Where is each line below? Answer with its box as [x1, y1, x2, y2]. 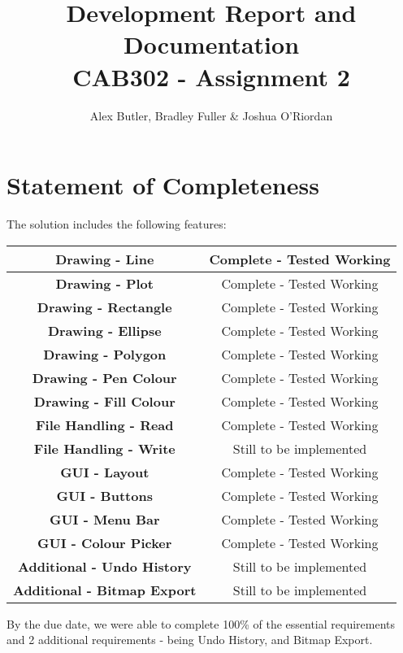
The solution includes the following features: [6, 215, 227, 233]
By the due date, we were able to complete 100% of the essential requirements [6, 615, 396, 632]
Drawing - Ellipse [47, 320, 162, 340]
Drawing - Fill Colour [33, 391, 175, 411]
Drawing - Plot [55, 273, 154, 293]
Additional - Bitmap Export [13, 580, 197, 599]
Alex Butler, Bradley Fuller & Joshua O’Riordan [89, 107, 333, 124]
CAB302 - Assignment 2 [72, 59, 350, 93]
